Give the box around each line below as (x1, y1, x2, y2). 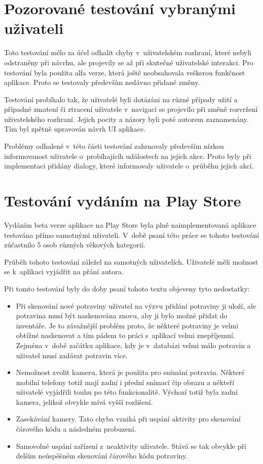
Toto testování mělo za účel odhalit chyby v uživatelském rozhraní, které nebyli (4, 47, 251, 58)
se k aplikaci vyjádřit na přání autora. (4, 266, 124, 277)
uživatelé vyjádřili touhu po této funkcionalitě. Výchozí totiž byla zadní (16, 387, 238, 397)
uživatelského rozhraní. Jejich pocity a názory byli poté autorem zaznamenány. (4, 113, 249, 124)
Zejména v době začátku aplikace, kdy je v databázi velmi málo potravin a (16, 340, 251, 350)
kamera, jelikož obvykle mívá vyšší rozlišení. (16, 396, 153, 407)
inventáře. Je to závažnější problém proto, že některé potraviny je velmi (16, 320, 239, 330)
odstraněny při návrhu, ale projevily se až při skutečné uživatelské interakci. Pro (4, 57, 253, 67)
